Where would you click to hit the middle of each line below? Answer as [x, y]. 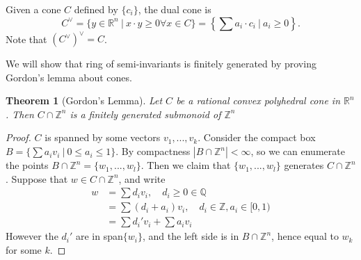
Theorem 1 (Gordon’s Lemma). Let [84, 100]
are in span [99, 236]
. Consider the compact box [257, 137]
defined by [96, 9]
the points [27, 165]
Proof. [18, 137]
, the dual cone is [175, 9]
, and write [142, 178]
